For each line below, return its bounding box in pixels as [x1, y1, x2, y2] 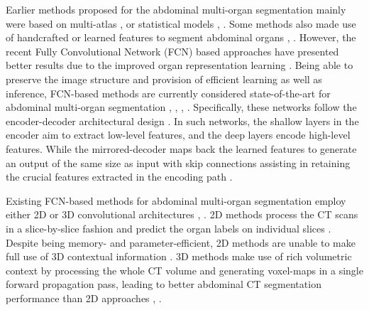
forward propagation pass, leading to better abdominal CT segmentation [6, 277, 321, 292]
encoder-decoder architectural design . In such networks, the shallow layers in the [6, 113, 359, 128]
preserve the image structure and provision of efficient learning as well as [6, 71, 322, 86]
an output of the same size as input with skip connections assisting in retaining [6, 155, 351, 170]
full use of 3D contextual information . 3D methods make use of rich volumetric [6, 249, 352, 264]
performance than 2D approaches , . [6, 290, 162, 305]
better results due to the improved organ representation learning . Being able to [6, 58, 353, 73]
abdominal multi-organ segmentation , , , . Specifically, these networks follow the [6, 100, 357, 114]
